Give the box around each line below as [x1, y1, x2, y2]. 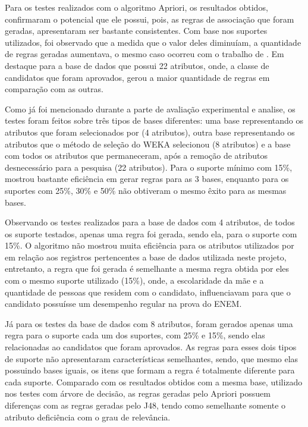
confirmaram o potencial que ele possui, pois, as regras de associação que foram [5, 12, 294, 25]
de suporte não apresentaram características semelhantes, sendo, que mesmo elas [5, 352, 298, 365]
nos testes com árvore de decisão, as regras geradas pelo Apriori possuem [5, 387, 271, 400]
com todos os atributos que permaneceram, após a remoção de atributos [5, 149, 268, 162]
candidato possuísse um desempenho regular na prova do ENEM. [5, 297, 242, 310]
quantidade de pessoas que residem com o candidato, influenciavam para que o [5, 285, 291, 298]
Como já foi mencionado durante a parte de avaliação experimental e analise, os [5, 102, 296, 115]
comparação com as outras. [5, 83, 103, 95]
